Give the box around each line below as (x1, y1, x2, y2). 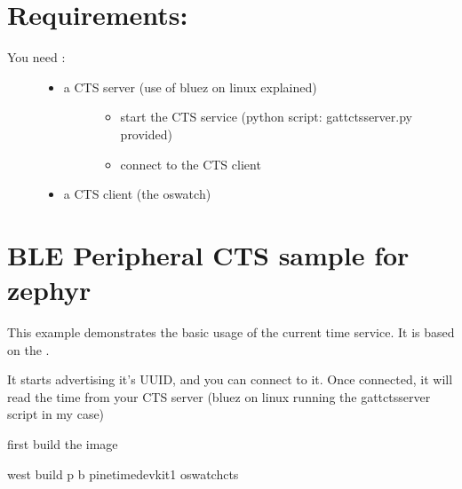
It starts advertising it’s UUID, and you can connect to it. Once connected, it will (7, 370, 453, 389)
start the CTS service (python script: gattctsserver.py (120, 107, 412, 126)
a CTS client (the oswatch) (63, 185, 211, 203)
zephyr (7, 272, 92, 308)
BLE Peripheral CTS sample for (7, 236, 410, 272)
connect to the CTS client (120, 154, 261, 173)
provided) (120, 124, 172, 143)
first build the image (7, 434, 118, 453)
